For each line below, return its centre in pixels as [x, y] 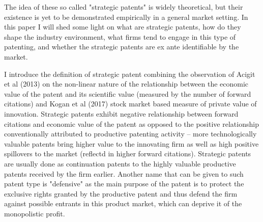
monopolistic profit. [35, 213]
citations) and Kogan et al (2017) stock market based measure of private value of [130, 104]
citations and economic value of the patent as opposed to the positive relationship [131, 123]
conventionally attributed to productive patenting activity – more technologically [130, 134]
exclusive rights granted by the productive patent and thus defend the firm [121, 193]
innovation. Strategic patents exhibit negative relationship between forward [121, 113]
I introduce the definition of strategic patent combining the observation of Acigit [130, 74]
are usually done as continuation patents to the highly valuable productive [120, 163]
